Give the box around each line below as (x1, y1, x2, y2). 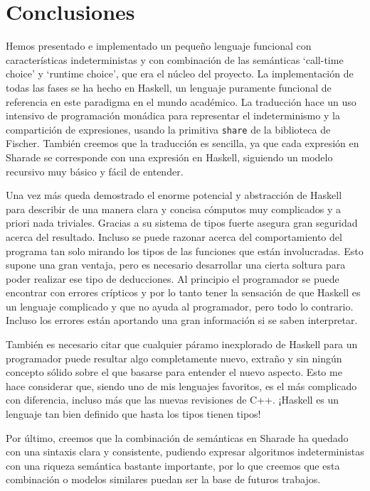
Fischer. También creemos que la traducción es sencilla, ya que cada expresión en (6, 136, 359, 151)
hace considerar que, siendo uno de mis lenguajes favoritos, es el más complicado (6, 378, 357, 393)
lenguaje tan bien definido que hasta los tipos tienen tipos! (6, 406, 261, 421)
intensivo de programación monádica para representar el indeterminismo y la (6, 108, 340, 123)
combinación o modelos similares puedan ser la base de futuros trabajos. (6, 472, 321, 487)
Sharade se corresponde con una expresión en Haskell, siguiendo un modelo (6, 149, 333, 164)
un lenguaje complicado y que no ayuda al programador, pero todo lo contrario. (6, 298, 354, 313)
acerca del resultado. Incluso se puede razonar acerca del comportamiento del (6, 229, 342, 244)
